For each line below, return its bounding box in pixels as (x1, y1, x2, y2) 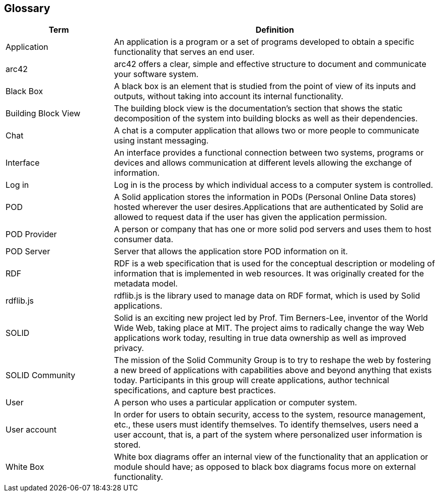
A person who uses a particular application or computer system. (114, 397, 357, 408)
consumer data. (114, 234, 174, 245)
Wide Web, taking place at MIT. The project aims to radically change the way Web (114, 323, 424, 333)
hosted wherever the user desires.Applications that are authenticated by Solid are (114, 202, 423, 212)
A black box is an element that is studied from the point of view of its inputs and (114, 81, 416, 92)
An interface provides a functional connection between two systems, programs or (114, 148, 424, 158)
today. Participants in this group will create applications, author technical (114, 375, 389, 386)
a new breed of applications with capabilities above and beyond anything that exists (114, 365, 432, 376)
